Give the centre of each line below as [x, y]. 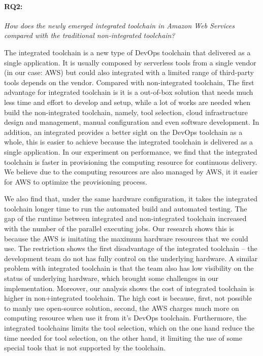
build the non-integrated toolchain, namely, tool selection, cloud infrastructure [126, 112]
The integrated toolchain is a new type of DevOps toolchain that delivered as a [127, 52]
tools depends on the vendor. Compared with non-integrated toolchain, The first [129, 82]
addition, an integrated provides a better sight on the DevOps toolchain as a [123, 132]
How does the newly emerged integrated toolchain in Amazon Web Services [119, 25]
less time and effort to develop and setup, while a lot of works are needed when [127, 102]
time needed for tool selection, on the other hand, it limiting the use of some [123, 337]
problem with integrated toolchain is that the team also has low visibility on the [129, 268]
